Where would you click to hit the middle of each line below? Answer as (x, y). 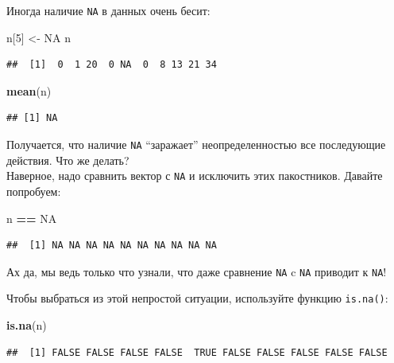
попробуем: (34, 191)
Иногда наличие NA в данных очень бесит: (108, 10)
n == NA (32, 218)
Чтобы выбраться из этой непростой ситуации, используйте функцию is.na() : (197, 298)
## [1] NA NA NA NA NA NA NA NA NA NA (112, 246)
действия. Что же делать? (68, 160)
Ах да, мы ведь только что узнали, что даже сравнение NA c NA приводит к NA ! (197, 271)
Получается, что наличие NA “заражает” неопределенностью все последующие (196, 144)
